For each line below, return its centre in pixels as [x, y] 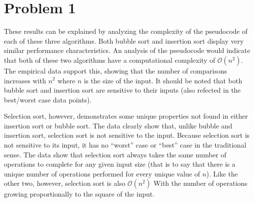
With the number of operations [200, 183]
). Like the [222, 173]
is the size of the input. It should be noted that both [163, 80]
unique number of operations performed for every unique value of [102, 173]
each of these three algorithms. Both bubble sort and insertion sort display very [124, 40]
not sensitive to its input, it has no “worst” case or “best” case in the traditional [125, 145]
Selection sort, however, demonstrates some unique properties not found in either [126, 116]
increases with [25, 80]
